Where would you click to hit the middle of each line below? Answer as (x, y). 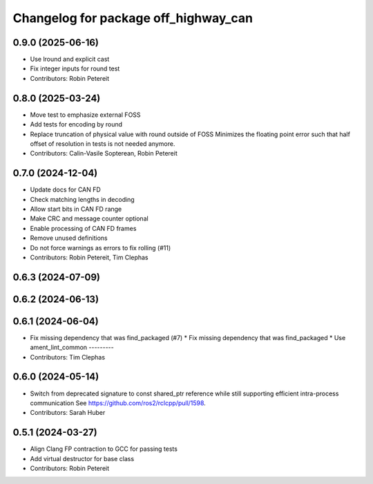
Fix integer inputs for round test (75, 68)
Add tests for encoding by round (76, 124)
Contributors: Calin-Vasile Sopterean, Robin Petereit (104, 153)
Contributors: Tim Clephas (68, 357)
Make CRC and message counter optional (89, 218)
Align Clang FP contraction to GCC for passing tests (104, 449)
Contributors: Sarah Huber (68, 413)
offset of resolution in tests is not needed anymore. (103, 143)
